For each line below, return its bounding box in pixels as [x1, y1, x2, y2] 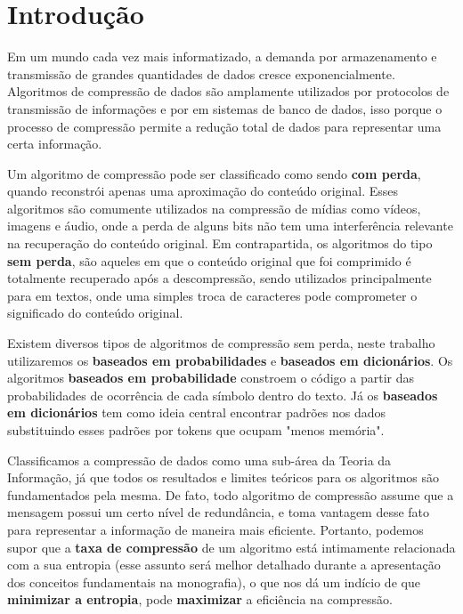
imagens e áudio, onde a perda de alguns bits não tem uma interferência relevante [7, 216, 453, 235]
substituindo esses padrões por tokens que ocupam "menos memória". [7, 421, 385, 439]
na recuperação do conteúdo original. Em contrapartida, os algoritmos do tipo [7, 234, 433, 253]
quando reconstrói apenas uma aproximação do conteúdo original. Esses [7, 182, 399, 200]
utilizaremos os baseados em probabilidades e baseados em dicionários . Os [7, 351, 453, 369]
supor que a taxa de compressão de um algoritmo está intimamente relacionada [7, 537, 456, 556]
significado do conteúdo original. [7, 303, 183, 322]
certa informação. [7, 134, 102, 153]
